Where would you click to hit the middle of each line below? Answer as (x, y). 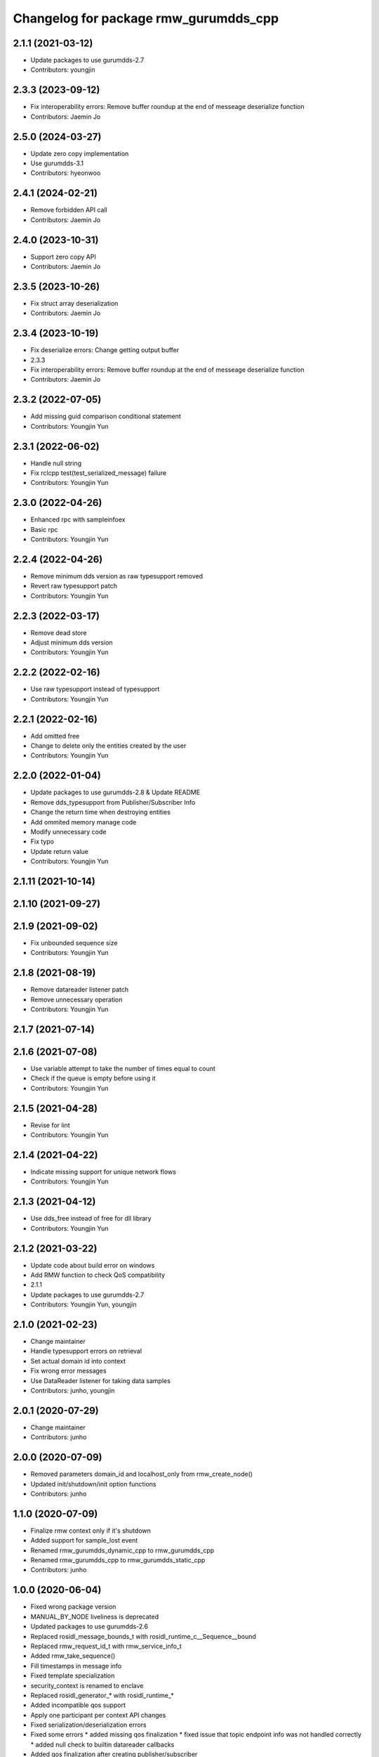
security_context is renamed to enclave (87, 1685)
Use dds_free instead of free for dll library (91, 1219)
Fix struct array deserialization (74, 303)
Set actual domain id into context (78, 1361)
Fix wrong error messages (68, 1371)
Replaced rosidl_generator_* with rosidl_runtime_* (102, 1695)
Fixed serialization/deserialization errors (88, 1725)
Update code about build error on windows (93, 1265)
